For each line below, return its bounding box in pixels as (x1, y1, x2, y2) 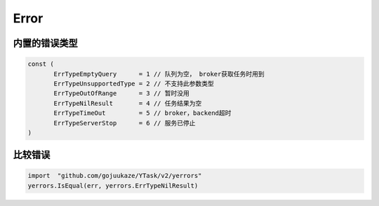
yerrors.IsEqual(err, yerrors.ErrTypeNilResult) (27, 181, 199, 189)
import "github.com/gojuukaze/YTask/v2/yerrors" (27, 172, 202, 180)
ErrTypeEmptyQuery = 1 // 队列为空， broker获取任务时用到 (53, 70, 265, 78)
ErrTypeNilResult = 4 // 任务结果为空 (53, 99, 202, 107)
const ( (27, 60, 54, 68)
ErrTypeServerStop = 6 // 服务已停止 (53, 119, 196, 127)
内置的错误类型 (13, 37, 78, 49)
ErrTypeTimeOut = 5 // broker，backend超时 (53, 109, 232, 117)
